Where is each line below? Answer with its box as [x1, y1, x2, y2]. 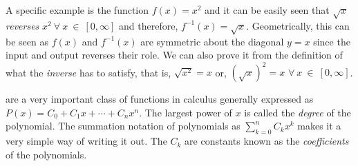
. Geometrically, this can [246, 18, 350, 32]
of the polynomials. [6, 147, 87, 161]
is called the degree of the [244, 105, 351, 119]
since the [313, 34, 350, 48]
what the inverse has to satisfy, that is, [6, 65, 171, 79]
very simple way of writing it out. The [6, 134, 167, 148]
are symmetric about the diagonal [140, 34, 284, 48]
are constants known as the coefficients [185, 134, 349, 148]
